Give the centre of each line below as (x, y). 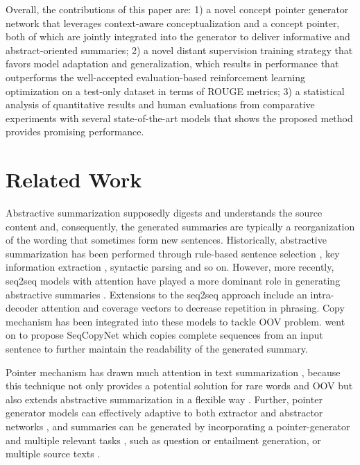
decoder (22, 308)
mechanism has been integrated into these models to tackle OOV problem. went (175, 321)
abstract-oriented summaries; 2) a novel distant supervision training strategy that (179, 50)
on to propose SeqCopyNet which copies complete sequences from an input (164, 335)
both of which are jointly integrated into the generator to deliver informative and (178, 36)
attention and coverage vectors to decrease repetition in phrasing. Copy (193, 308)
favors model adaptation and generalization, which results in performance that (172, 64)
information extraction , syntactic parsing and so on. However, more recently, (170, 267)
